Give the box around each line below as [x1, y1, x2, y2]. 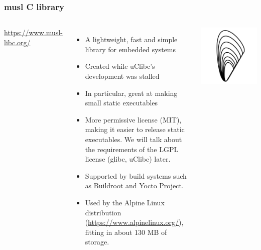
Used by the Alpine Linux [85, 197, 165, 207]
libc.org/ [4, 37, 31, 47]
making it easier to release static [85, 124, 185, 135]
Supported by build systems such [85, 170, 187, 181]
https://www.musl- [4, 27, 63, 38]
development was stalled [85, 71, 160, 81]
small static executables [85, 97, 158, 108]
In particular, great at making [85, 87, 178, 98]
